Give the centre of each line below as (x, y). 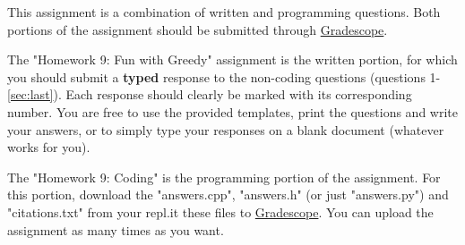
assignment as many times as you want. (116, 229)
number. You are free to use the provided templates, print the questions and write (232, 111)
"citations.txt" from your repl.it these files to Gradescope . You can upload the (220, 211)
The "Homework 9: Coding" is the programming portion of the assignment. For (224, 177)
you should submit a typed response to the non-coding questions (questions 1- (224, 76)
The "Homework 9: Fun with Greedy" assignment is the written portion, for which (232, 59)
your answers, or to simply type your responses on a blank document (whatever (226, 129)
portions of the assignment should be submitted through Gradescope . (198, 29)
